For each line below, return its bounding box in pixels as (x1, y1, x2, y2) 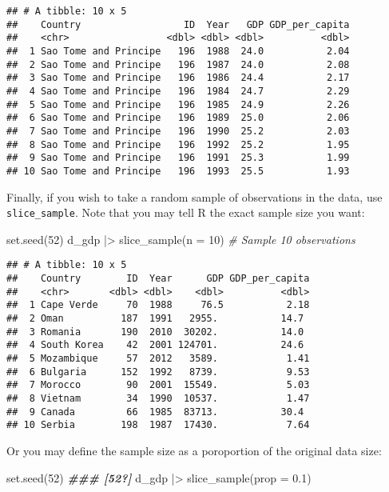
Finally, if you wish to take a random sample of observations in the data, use (6, 188, 383, 205)
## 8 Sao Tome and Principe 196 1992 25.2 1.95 (6, 138, 350, 150)
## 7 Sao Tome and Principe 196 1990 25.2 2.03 (6, 125, 350, 137)
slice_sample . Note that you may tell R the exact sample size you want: (6, 204, 365, 221)
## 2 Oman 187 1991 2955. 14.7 (6, 313, 304, 324)
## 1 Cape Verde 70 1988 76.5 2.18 (6, 299, 310, 311)
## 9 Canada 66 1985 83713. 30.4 (6, 406, 304, 418)
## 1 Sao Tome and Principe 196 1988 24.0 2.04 (6, 45, 350, 57)
